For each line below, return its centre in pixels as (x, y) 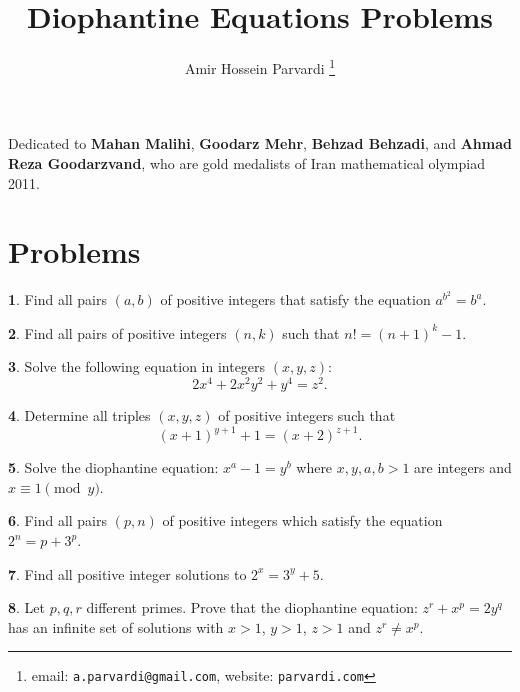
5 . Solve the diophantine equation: (113, 467)
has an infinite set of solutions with (116, 626)
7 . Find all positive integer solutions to (127, 573)
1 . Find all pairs (58, 299)
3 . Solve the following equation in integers (137, 366)
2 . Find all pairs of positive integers (117, 332)
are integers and (463, 467)
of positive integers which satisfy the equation (302, 520)
